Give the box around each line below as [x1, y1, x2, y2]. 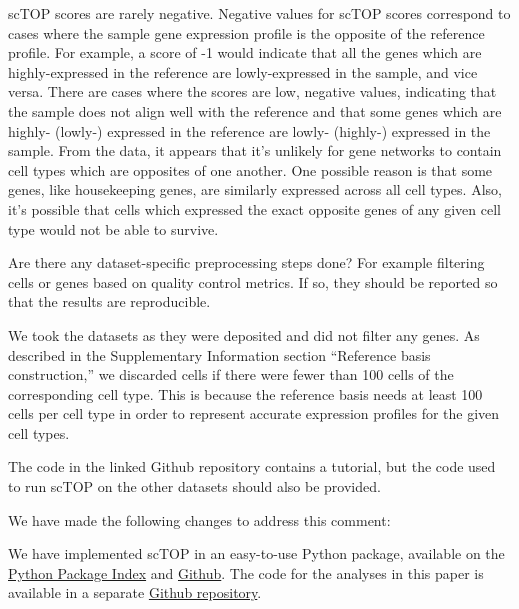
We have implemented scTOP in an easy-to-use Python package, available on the [8, 543, 505, 564]
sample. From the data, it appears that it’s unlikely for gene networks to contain [8, 140, 502, 161]
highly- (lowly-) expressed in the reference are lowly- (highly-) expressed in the [8, 120, 491, 141]
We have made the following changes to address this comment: [8, 509, 391, 530]
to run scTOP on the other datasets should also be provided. [8, 476, 381, 497]
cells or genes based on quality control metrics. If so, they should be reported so [8, 271, 498, 292]
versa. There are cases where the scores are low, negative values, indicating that [8, 81, 497, 102]
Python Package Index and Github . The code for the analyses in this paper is [8, 562, 484, 583]
